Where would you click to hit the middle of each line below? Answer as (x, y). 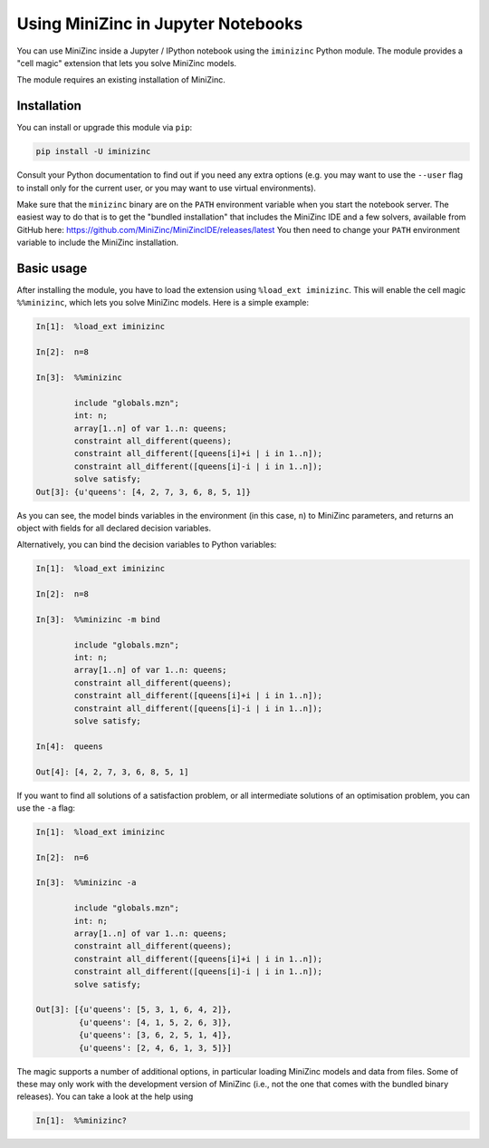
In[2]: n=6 (62, 857)
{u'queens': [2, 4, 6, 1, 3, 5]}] (155, 1048)
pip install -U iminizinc (93, 151)
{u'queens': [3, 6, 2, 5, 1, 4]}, (155, 1035)
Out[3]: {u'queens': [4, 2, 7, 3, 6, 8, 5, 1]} (143, 491)
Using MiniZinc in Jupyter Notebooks (160, 24)
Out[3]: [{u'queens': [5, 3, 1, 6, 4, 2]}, (134, 1010)
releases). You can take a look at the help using (105, 1096)
